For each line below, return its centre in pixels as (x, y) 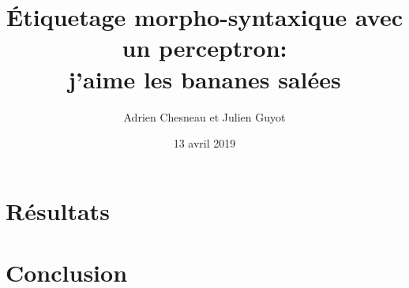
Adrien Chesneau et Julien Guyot (204, 116)
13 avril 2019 (204, 143)
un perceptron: (204, 48)
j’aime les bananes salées (204, 79)
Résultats (58, 210)
